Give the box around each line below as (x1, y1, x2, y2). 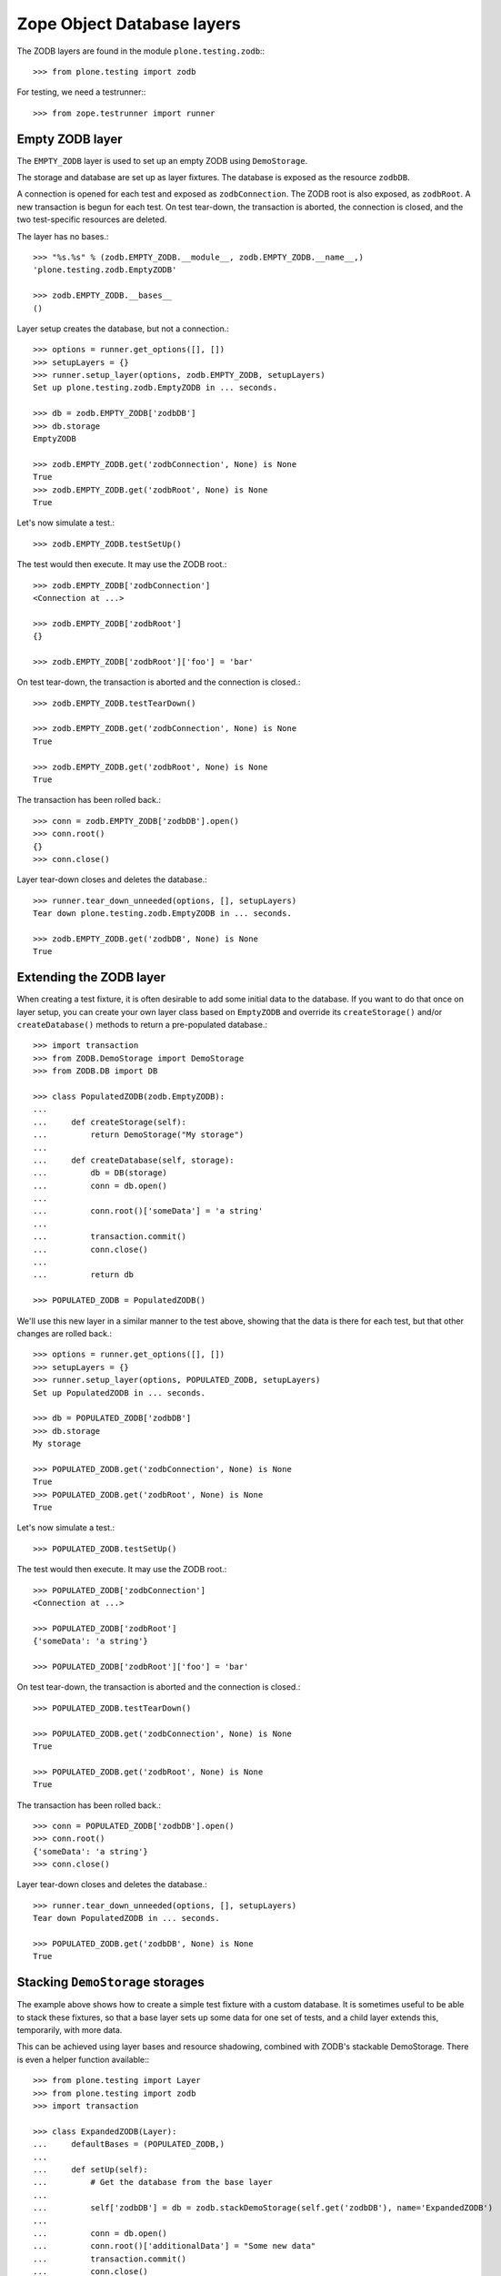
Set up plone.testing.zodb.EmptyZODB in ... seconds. (33, 382, 277, 393)
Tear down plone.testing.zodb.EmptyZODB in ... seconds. (33, 909, 293, 919)
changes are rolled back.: (16, 1328, 113, 1338)
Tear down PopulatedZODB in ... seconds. (33, 1913, 220, 1924)
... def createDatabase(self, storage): (33, 1154, 235, 1165)
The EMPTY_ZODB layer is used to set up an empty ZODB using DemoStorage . (16, 155, 308, 166)
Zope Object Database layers (16, 14, 241, 34)
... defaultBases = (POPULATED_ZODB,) (33, 2139, 225, 2149)
